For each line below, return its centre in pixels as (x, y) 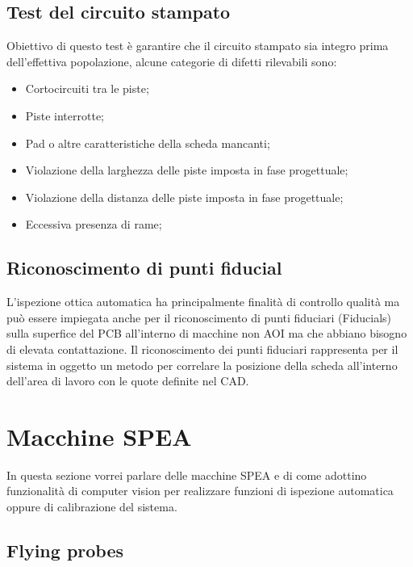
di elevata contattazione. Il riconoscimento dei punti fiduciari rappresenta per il (202, 349)
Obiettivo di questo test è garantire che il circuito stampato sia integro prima (198, 46)
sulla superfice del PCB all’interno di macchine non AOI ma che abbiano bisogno (207, 333)
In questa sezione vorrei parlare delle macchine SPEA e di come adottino (187, 475)
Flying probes (65, 550)
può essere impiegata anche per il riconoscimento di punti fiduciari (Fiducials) (199, 317)
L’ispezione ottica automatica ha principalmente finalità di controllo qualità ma (203, 302)
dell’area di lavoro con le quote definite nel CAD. (128, 381)
